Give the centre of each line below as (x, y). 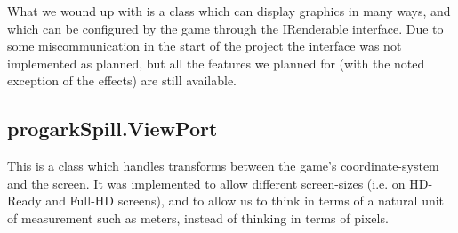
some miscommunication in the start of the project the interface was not (205, 46)
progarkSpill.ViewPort (112, 129)
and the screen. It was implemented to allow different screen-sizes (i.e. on (206, 183)
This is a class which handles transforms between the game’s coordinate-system (223, 166)
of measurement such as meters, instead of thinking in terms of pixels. (198, 217)
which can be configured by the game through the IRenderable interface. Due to (225, 28)
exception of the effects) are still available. (122, 80)
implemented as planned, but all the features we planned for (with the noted (216, 63)
